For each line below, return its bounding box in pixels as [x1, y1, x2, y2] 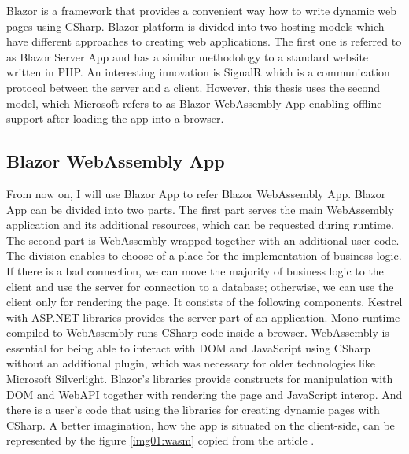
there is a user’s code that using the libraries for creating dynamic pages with [6, 401, 380, 418]
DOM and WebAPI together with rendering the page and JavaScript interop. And [6, 386, 403, 402]
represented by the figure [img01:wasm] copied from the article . [6, 432, 315, 448]
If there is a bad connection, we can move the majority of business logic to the [6, 262, 384, 279]
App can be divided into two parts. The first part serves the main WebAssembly [6, 201, 394, 217]
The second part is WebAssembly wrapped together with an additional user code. [6, 231, 400, 248]
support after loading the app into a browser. [6, 110, 224, 127]
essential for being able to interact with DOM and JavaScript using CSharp [6, 339, 370, 356]
